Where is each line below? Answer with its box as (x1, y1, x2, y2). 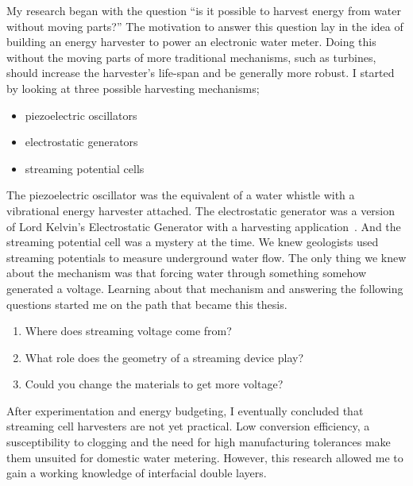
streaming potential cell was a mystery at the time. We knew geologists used (6, 233, 379, 250)
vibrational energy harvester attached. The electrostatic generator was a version (6, 202, 396, 218)
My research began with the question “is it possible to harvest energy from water (6, 2, 401, 18)
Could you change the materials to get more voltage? (25, 376, 284, 392)
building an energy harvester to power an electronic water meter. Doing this (6, 33, 376, 50)
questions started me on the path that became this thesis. (6, 295, 288, 312)
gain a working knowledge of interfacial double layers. (6, 465, 267, 481)
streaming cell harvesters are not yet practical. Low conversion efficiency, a (6, 418, 370, 434)
